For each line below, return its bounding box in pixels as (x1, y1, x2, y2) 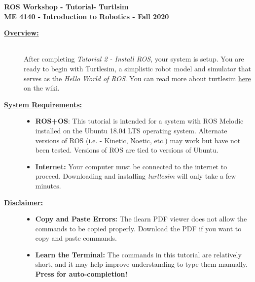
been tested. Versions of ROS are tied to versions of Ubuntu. (35, 145, 219, 155)
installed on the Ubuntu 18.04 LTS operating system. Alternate (35, 125, 227, 135)
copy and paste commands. (35, 233, 117, 243)
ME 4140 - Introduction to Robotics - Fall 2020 (4, 11, 169, 21)
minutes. (35, 180, 61, 190)
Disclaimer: (4, 197, 43, 207)
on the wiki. (24, 83, 60, 93)
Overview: (4, 28, 39, 38)
